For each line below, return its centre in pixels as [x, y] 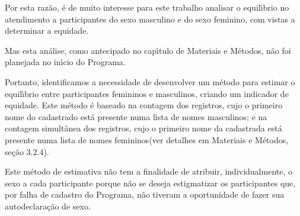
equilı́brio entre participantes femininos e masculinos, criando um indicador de [147, 93]
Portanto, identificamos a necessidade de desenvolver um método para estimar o [150, 81]
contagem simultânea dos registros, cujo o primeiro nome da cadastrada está [143, 128]
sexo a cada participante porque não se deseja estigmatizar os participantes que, [150, 183]
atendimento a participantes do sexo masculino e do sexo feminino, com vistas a [150, 19]
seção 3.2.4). [27, 151]
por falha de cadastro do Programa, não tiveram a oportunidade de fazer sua [145, 194]
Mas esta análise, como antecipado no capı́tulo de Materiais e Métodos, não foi [148, 50]
